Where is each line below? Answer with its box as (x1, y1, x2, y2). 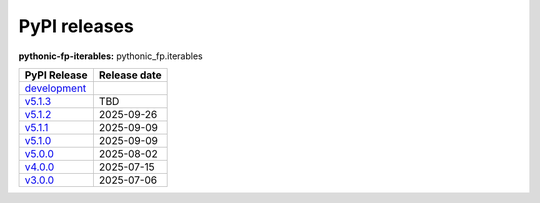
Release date (98, 68, 162, 82)
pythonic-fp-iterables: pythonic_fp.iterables (18, 50, 204, 62)
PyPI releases (18, 15, 134, 37)
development (24, 81, 87, 95)
